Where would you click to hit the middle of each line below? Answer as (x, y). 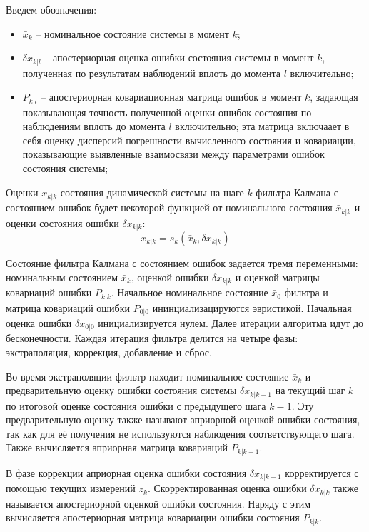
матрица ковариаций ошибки (68, 307)
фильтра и (306, 292)
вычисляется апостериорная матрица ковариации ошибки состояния (153, 517)
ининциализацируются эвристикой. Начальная (252, 307)
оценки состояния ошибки (62, 222)
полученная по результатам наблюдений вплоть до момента (152, 72)
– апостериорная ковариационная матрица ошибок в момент (171, 97)
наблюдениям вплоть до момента (94, 126)
